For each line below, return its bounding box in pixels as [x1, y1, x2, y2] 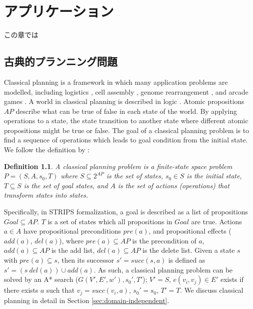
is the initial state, [186, 171, 242, 181]
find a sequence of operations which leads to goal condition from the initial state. [4, 135, 248, 145]
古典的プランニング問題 [4, 54, 117, 69]
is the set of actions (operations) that [118, 180, 230, 190]
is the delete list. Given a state [142, 245, 235, 255]
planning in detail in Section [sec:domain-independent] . [4, 295, 169, 305]
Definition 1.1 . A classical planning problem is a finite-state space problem [4, 161, 232, 171]
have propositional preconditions [23, 226, 121, 236]
